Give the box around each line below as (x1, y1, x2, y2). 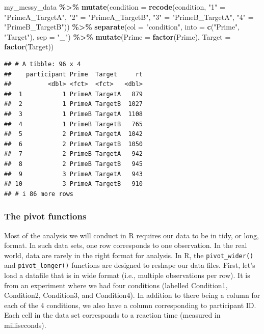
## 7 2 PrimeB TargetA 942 (4, 150, 143, 158)
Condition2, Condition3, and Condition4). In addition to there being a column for (4, 290, 260, 300)
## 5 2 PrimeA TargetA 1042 (4, 130, 143, 138)
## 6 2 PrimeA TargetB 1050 (4, 140, 143, 148)
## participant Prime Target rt (4, 70, 143, 78)
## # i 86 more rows (4, 190, 74, 198)
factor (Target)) (4, 41, 54, 52)
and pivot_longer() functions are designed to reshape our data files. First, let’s (4, 260, 255, 270)
